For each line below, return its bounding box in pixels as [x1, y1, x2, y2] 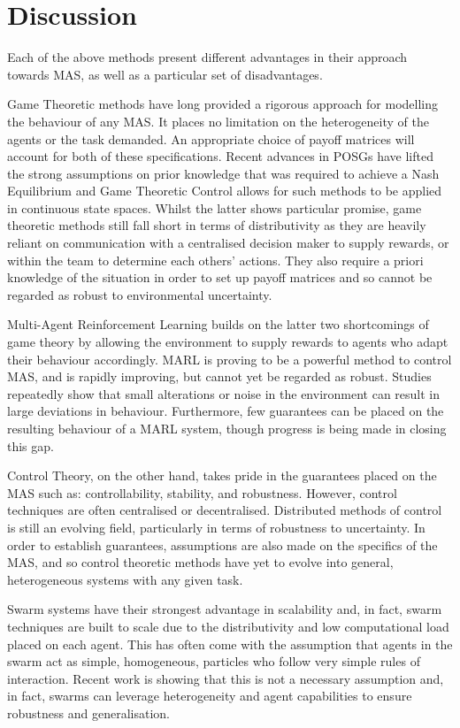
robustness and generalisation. [7, 703, 170, 722]
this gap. [7, 436, 54, 455]
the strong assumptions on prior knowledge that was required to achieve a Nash [7, 164, 440, 182]
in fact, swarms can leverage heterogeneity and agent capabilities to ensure [7, 686, 412, 705]
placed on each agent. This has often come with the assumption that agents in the [7, 634, 453, 653]
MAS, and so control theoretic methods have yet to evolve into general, [7, 553, 394, 571]
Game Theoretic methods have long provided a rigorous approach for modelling [7, 95, 439, 113]
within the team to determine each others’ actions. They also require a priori [7, 250, 424, 269]
